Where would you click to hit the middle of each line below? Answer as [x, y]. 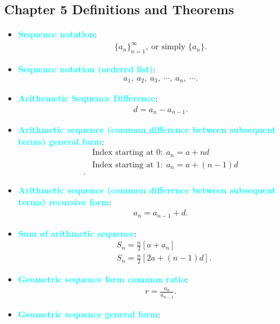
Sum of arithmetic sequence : [77, 233]
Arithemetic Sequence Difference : [88, 98]
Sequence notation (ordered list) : [87, 69]
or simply [168, 47]
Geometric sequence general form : [89, 314]
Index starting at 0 [126, 153]
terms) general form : [61, 141]
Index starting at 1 [126, 165]
